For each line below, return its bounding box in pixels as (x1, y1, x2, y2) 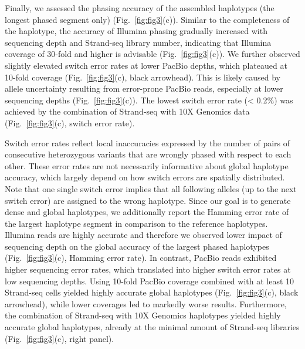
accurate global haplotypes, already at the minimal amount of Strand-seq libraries (5, 321, 300, 333)
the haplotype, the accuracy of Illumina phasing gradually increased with (5, 25, 267, 37)
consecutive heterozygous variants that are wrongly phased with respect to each (5, 148, 292, 160)
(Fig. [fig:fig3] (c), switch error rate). (5, 116, 135, 129)
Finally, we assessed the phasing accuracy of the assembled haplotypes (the (5, 2, 274, 14)
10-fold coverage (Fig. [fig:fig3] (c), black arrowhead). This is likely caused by (5, 71, 280, 83)
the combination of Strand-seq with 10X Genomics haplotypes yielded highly (5, 309, 281, 321)
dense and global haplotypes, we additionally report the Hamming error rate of (5, 206, 289, 218)
